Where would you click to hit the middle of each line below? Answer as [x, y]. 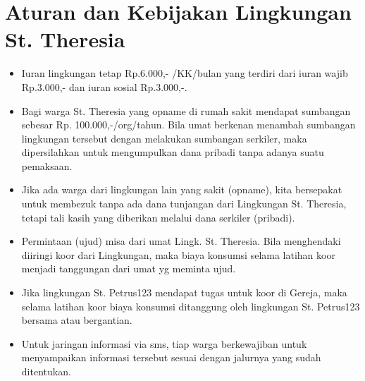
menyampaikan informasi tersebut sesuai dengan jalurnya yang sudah [171, 357]
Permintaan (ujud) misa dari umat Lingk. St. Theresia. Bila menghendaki [181, 241]
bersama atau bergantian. [77, 320]
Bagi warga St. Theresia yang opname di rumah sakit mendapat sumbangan [186, 110]
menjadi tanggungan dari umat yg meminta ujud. [129, 268]
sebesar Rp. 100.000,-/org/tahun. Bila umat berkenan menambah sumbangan [188, 125]
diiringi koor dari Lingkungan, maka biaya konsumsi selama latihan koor [178, 254]
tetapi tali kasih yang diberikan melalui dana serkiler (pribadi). [158, 217]
